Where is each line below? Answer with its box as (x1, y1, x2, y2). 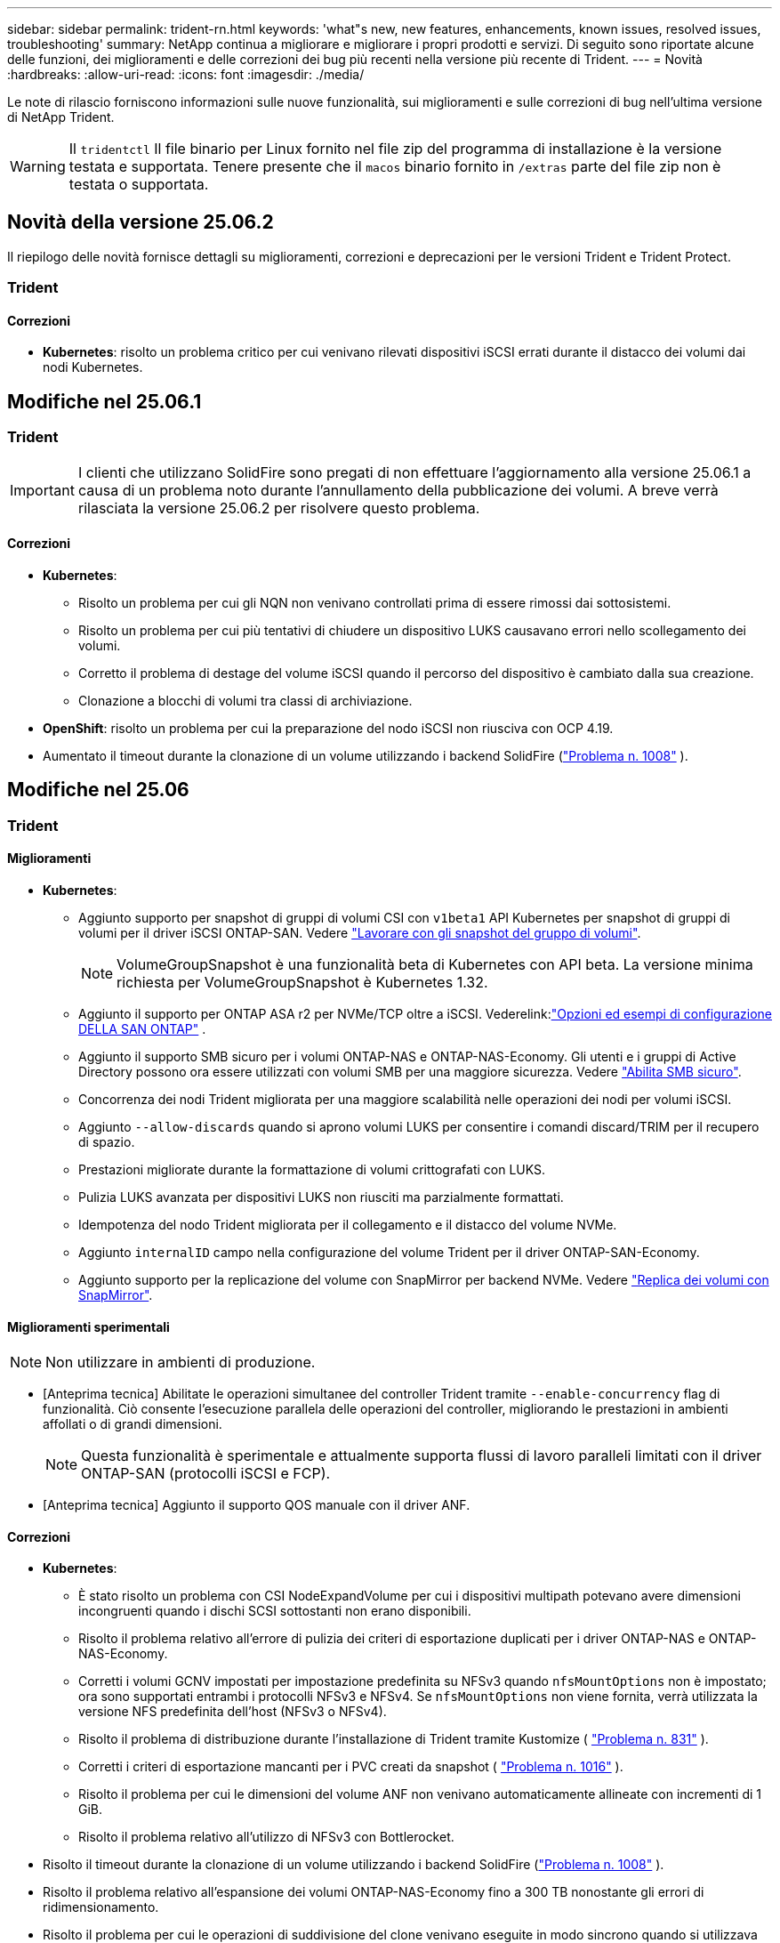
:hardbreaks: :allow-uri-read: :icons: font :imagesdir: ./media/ (7, 67, 365, 82)
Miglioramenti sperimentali (7, 1318, 170, 1334)
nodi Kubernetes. (43, 359, 143, 375)
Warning (10, 157, 66, 175)
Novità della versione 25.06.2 (7, 211, 274, 234)
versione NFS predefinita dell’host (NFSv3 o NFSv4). (78, 1704, 387, 1720)
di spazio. (78, 1133, 135, 1149)
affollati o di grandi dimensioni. (43, 1416, 222, 1432)
